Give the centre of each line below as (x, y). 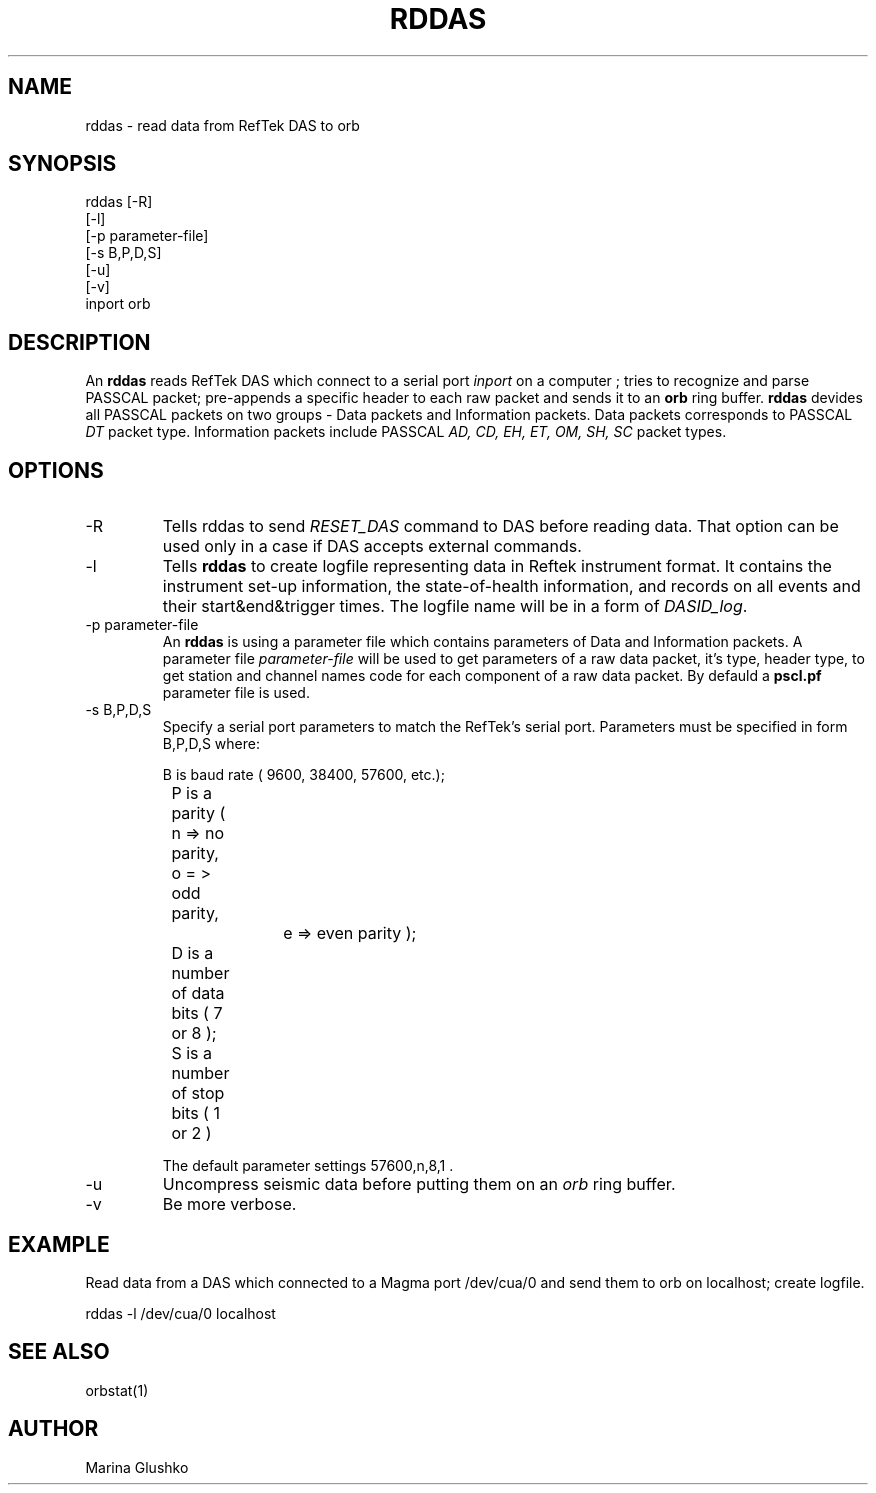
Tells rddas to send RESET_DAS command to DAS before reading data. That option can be (500, 526)
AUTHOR (53, 1429)
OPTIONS (56, 470)
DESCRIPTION (79, 342)
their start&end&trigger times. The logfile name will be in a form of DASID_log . (455, 606)
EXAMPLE (59, 1244)
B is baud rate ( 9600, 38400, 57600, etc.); (303, 775)
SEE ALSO (59, 1352)
